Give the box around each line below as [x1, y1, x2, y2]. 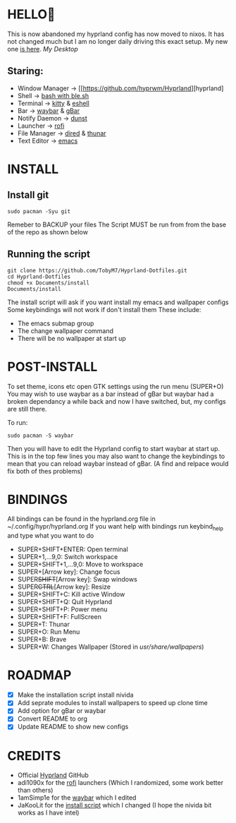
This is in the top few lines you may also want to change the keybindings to [7, 452, 225, 460]
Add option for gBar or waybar [17, 707, 106, 715]
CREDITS [7, 747, 61, 764]
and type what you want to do [7, 531, 94, 540]
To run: [7, 418, 28, 426]
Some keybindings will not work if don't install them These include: [7, 305, 201, 313]
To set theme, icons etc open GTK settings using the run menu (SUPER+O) [7, 382, 224, 390]
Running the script [7, 248, 90, 260]
